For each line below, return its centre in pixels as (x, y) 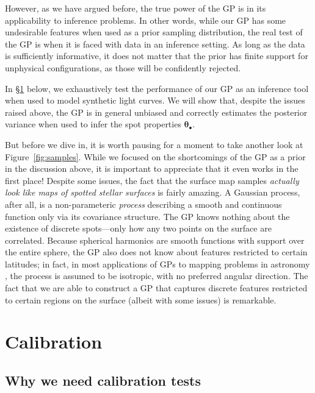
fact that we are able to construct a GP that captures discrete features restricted (156, 288)
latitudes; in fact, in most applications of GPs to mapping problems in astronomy (157, 264)
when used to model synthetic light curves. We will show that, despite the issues (155, 100)
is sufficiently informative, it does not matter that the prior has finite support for (157, 56)
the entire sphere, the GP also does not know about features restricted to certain (156, 252)
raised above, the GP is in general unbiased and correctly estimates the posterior (156, 112)
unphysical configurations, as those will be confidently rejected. (123, 67)
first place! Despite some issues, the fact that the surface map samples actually (152, 180)
